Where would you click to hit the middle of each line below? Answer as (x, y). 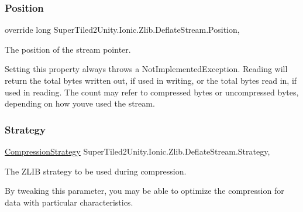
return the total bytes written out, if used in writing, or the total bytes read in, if (151, 80)
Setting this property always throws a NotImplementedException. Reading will (146, 69)
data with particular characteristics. (69, 202)
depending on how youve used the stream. (80, 103)
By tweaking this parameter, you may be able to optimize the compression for (144, 191)
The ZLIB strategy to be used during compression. (96, 171)
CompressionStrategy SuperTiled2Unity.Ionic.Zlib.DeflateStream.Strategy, (137, 151)
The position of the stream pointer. (68, 49)
